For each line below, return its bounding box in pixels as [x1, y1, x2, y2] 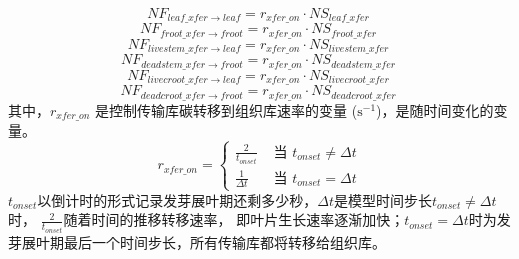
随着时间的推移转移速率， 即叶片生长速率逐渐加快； [63, 209, 405, 230]
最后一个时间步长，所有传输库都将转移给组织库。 [63, 231, 386, 252]
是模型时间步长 [333, 189, 432, 210]
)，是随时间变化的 [376, 99, 494, 120]
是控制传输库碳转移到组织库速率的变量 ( [95, 99, 358, 120]
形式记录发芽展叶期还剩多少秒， [107, 189, 318, 210]
